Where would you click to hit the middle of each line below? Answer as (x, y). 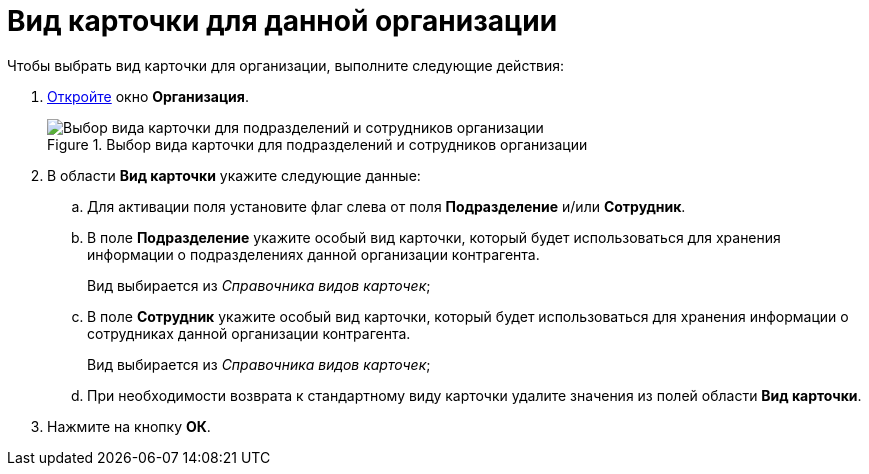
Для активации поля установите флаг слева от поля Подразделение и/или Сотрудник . (386, 206)
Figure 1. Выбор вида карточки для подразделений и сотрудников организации (317, 144)
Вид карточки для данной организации (282, 21)
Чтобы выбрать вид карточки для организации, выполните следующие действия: (286, 65)
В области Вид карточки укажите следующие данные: (234, 175)
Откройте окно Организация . (148, 96)
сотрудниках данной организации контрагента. (249, 333)
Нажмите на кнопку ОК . (129, 426)
